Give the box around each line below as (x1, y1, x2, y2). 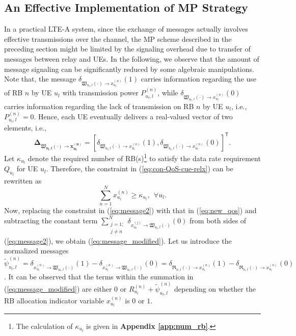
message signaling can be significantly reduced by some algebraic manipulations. (4, 63, 254, 74)
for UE (16, 163, 38, 174)
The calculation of (16, 321, 73, 331)
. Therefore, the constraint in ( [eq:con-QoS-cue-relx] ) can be (46, 163, 233, 174)
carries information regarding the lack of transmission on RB (4, 100, 194, 111)
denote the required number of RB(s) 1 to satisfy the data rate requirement (28, 151, 261, 163)
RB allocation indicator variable (4, 295, 104, 306)
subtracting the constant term (4, 215, 98, 225)
